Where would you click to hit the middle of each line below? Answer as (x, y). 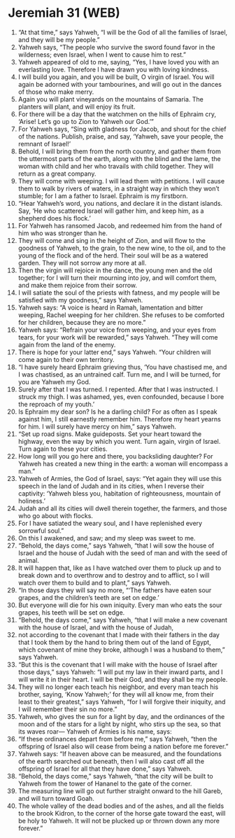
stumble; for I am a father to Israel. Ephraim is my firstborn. (103, 196)
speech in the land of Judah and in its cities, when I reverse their (111, 486)
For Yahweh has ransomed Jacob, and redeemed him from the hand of (120, 225)
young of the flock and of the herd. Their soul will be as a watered (113, 255)
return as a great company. (57, 174)
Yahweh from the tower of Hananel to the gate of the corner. (105, 783)
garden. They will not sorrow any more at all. (82, 263)
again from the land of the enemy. (67, 344)
